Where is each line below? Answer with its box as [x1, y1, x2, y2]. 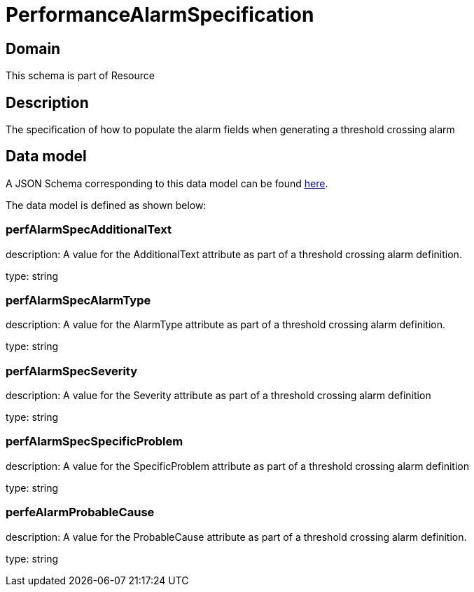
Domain [6, 39, 61, 58]
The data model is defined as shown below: [6, 199, 207, 211]
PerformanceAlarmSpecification [6, 3, 314, 27]
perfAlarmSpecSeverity [6, 363, 138, 378]
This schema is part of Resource [6, 69, 155, 82]
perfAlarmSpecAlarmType [6, 292, 151, 307]
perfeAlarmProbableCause [6, 505, 155, 520]
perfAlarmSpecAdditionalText [6, 222, 172, 237]
